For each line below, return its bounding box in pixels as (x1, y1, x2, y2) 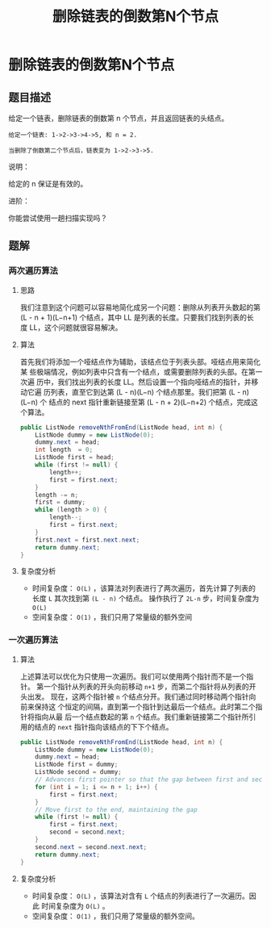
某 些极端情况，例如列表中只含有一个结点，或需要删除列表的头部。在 (19, 366, 248, 376)
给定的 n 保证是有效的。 (8, 179, 88, 188)
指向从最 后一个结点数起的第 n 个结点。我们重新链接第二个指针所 (34, 712, 249, 721)
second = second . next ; (49, 828, 126, 836)
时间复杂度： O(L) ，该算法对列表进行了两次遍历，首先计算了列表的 (31, 583, 256, 593)
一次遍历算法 (8, 634, 59, 646)
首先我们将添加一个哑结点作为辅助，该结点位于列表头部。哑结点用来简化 (19, 357, 261, 366)
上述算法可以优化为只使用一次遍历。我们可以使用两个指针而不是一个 (19, 671, 247, 681)
